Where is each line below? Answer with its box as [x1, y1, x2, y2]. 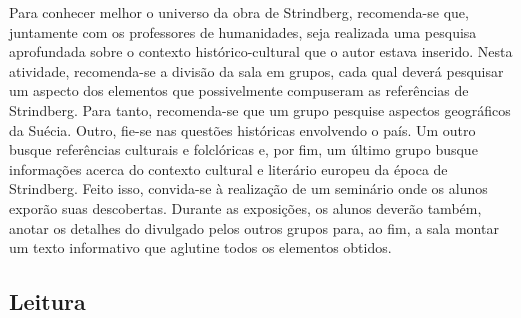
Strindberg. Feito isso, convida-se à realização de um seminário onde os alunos [9, 178, 488, 199]
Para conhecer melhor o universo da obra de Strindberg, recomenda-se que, [9, 2, 469, 22]
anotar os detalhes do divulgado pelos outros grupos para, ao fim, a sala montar [9, 217, 499, 238]
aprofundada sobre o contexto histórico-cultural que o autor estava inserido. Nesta [9, 41, 513, 62]
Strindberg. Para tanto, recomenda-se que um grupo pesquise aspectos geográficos [9, 99, 511, 120]
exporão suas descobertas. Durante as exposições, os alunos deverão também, [9, 197, 482, 218]
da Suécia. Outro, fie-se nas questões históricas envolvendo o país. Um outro [9, 119, 476, 140]
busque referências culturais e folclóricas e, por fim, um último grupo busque [9, 139, 478, 160]
